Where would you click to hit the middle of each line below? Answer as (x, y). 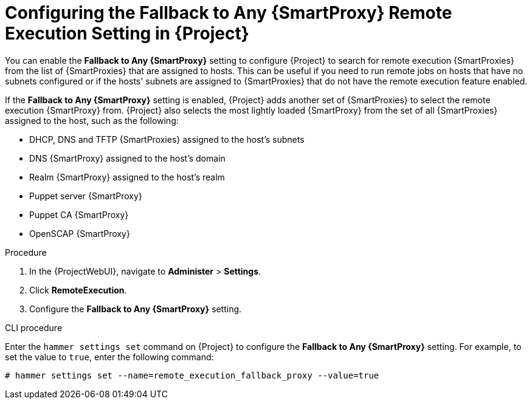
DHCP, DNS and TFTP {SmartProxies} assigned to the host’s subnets (167, 139)
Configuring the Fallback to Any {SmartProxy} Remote (229, 13)
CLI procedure (34, 327)
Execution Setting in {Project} (127, 33)
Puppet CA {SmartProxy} (79, 214)
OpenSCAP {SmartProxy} (80, 233)
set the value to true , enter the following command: (109, 357)
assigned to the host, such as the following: (92, 120)
